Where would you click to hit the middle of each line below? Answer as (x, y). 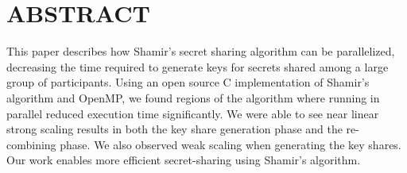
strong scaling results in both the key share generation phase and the (174, 129)
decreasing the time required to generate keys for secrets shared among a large (198, 66)
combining (31, 144)
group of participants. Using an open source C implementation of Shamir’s (188, 82)
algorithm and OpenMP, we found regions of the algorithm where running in (193, 97)
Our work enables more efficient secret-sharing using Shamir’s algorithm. (184, 160)
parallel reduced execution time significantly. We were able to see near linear (193, 113)
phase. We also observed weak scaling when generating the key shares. (231, 144)
